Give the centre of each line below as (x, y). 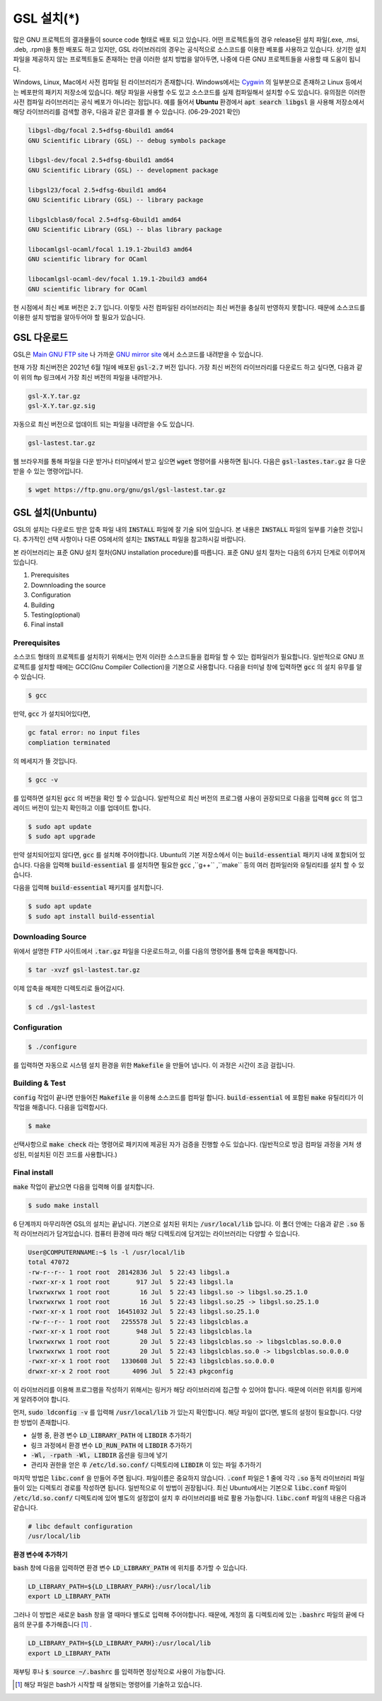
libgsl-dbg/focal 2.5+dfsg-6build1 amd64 (101, 130)
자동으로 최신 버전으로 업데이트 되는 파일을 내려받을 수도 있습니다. (104, 424)
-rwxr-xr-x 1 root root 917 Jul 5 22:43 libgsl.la (131, 1282)
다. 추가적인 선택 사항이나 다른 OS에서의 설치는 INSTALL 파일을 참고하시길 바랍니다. (129, 539)
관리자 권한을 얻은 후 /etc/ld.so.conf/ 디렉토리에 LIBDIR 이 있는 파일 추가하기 (146, 1465)
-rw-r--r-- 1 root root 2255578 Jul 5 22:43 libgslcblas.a (138, 1322)
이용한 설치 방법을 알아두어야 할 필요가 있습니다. (79, 317)
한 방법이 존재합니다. (41, 1422)
